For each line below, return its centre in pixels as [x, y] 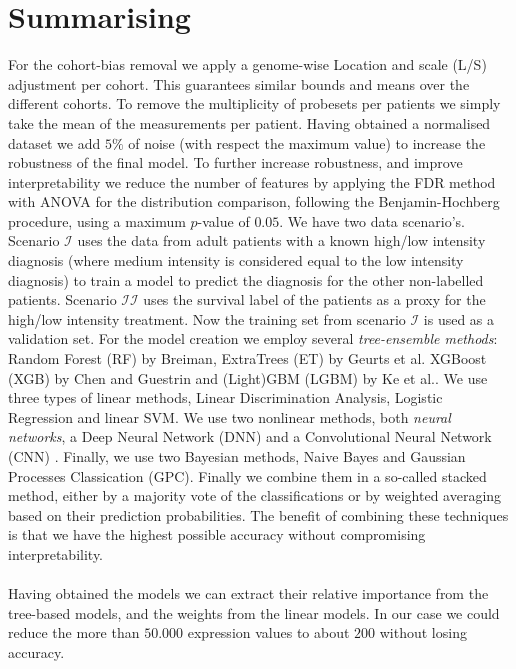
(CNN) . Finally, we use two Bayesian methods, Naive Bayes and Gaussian [237, 456]
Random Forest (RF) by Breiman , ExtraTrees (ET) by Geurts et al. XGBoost [247, 358]
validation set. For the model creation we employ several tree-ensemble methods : [253, 338]
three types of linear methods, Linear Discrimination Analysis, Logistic [225, 397]
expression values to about [268, 632]
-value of [223, 220]
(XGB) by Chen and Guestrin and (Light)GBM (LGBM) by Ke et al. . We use [248, 377]
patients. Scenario [62, 299]
